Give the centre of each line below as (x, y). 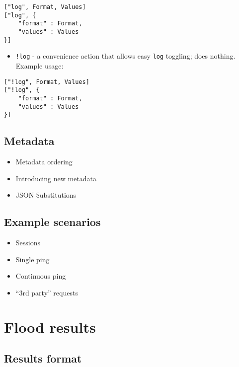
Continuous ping (41, 276)
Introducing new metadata (56, 178)
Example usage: (40, 65)
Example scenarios (52, 222)
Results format (43, 358)
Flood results (50, 327)
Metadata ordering (44, 162)
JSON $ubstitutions (46, 195)
